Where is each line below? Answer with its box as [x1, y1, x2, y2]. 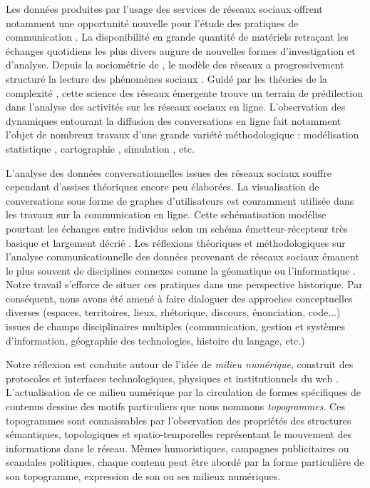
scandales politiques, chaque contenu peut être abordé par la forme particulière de [6, 454, 364, 469]
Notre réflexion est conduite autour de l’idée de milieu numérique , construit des [6, 357, 354, 372]
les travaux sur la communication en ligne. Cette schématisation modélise [6, 207, 327, 222]
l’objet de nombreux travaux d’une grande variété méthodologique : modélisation [6, 127, 359, 142]
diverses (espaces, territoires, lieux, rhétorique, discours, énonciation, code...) [6, 305, 341, 320]
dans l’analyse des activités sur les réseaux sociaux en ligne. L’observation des [6, 99, 346, 114]
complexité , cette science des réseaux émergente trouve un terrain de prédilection [6, 85, 363, 100]
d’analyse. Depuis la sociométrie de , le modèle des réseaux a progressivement [6, 57, 344, 72]
